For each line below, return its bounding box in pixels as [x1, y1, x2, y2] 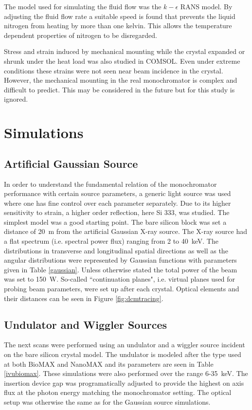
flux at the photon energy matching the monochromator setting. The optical [4, 387, 232, 397]
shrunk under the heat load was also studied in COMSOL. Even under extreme [4, 55, 240, 66]
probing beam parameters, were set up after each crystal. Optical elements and [4, 284, 239, 294]
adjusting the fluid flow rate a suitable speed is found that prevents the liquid [4, 11, 235, 21]
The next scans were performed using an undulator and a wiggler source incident [4, 339, 245, 350]
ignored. [4, 94, 28, 104]
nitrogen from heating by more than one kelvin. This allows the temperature [4, 20, 232, 31]
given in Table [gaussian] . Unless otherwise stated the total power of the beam [4, 264, 237, 274]
